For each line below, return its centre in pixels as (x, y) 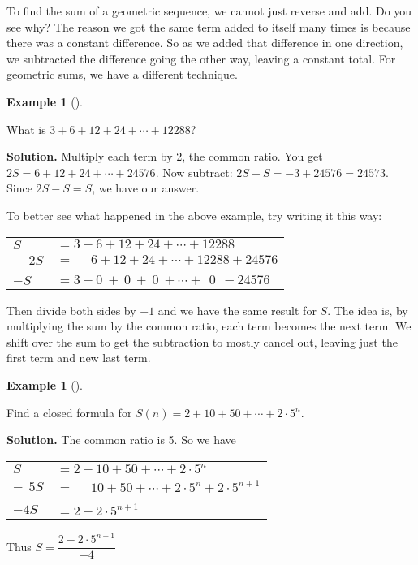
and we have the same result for (237, 310)
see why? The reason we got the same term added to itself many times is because (209, 26)
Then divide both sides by (71, 310)
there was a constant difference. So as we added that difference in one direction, (205, 43)
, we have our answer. (146, 188)
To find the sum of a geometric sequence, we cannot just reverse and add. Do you (209, 11)
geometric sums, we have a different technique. (122, 74)
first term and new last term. (79, 358)
